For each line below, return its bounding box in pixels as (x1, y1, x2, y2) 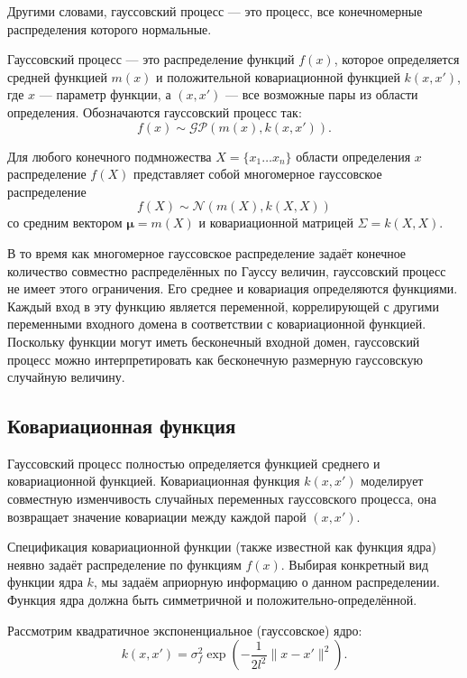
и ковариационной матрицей (198, 213, 353, 232)
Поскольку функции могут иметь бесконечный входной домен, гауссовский (7, 331, 420, 350)
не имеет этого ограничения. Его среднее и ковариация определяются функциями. (7, 279, 458, 298)
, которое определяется (334, 50, 460, 69)
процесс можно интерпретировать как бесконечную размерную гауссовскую (7, 349, 423, 368)
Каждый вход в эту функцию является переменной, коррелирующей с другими (7, 296, 439, 315)
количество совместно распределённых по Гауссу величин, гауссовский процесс (7, 261, 446, 280)
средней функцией (7, 67, 107, 86)
